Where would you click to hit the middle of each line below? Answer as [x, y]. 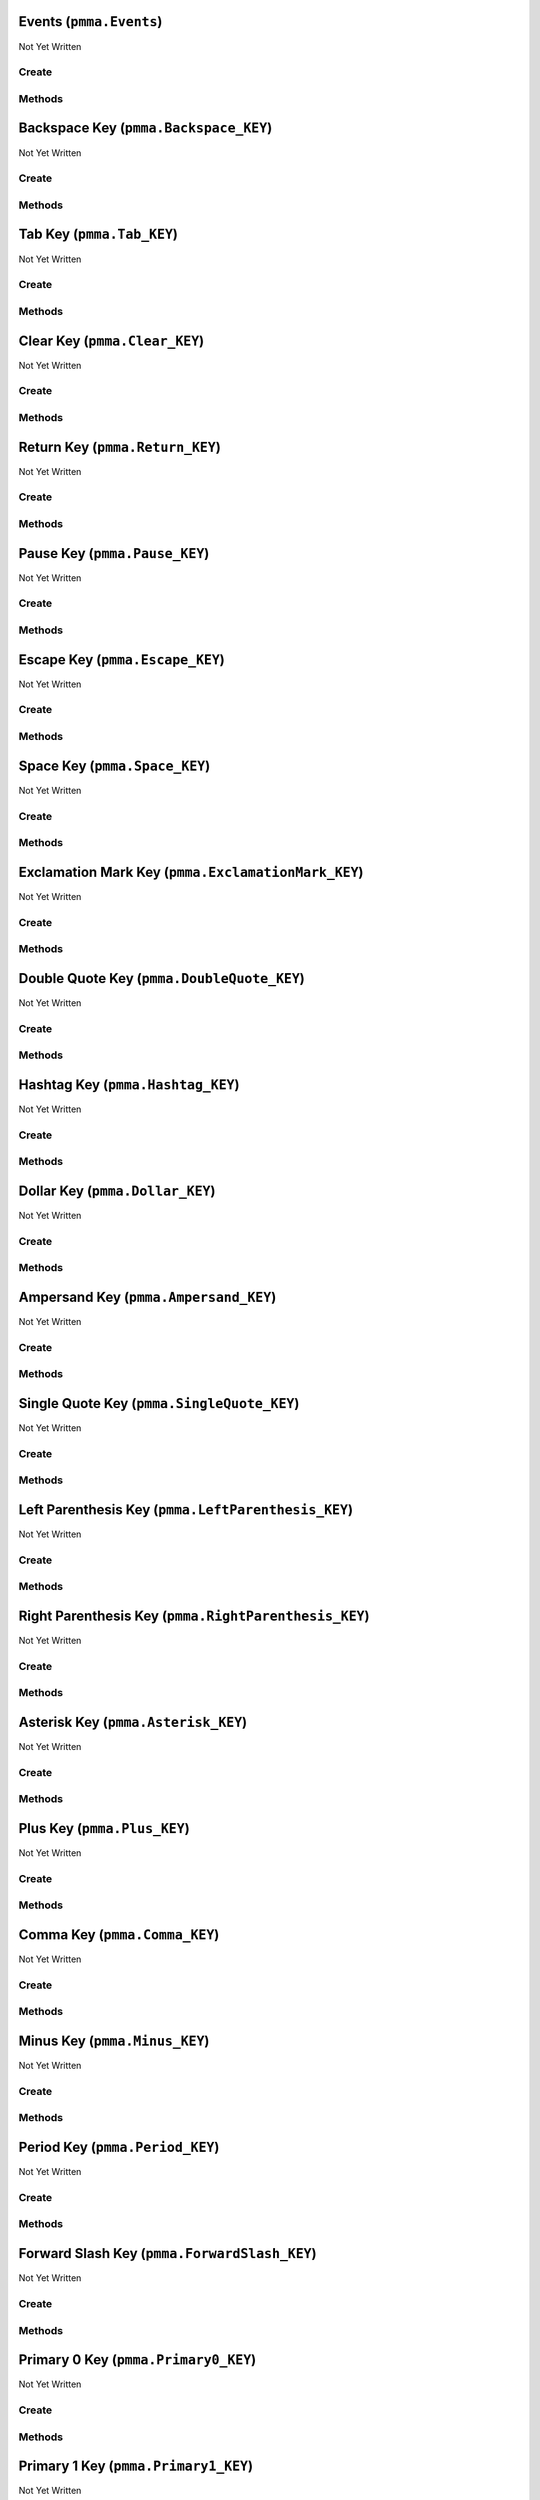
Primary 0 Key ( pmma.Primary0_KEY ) [137, 2360]
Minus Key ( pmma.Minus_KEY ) [114, 2041]
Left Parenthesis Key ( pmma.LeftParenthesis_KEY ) [186, 1509]
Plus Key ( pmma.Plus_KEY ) [104, 1828]
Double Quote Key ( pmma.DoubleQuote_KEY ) [161, 978]
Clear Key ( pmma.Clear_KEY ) [111, 340]
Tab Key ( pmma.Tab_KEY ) [98, 234]
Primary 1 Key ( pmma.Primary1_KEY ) [136, 2466]
